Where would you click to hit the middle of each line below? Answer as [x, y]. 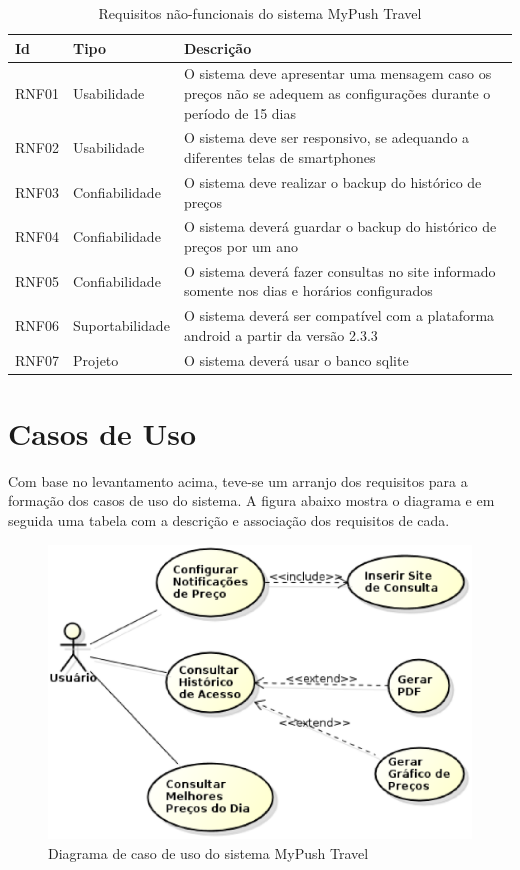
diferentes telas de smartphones [279, 157]
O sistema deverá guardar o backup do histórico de [340, 226]
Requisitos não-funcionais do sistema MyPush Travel [260, 13]
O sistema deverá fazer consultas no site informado [339, 270]
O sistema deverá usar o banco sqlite [296, 359]
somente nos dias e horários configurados [308, 290]
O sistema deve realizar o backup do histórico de [332, 181]
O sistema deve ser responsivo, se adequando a [326, 137]
